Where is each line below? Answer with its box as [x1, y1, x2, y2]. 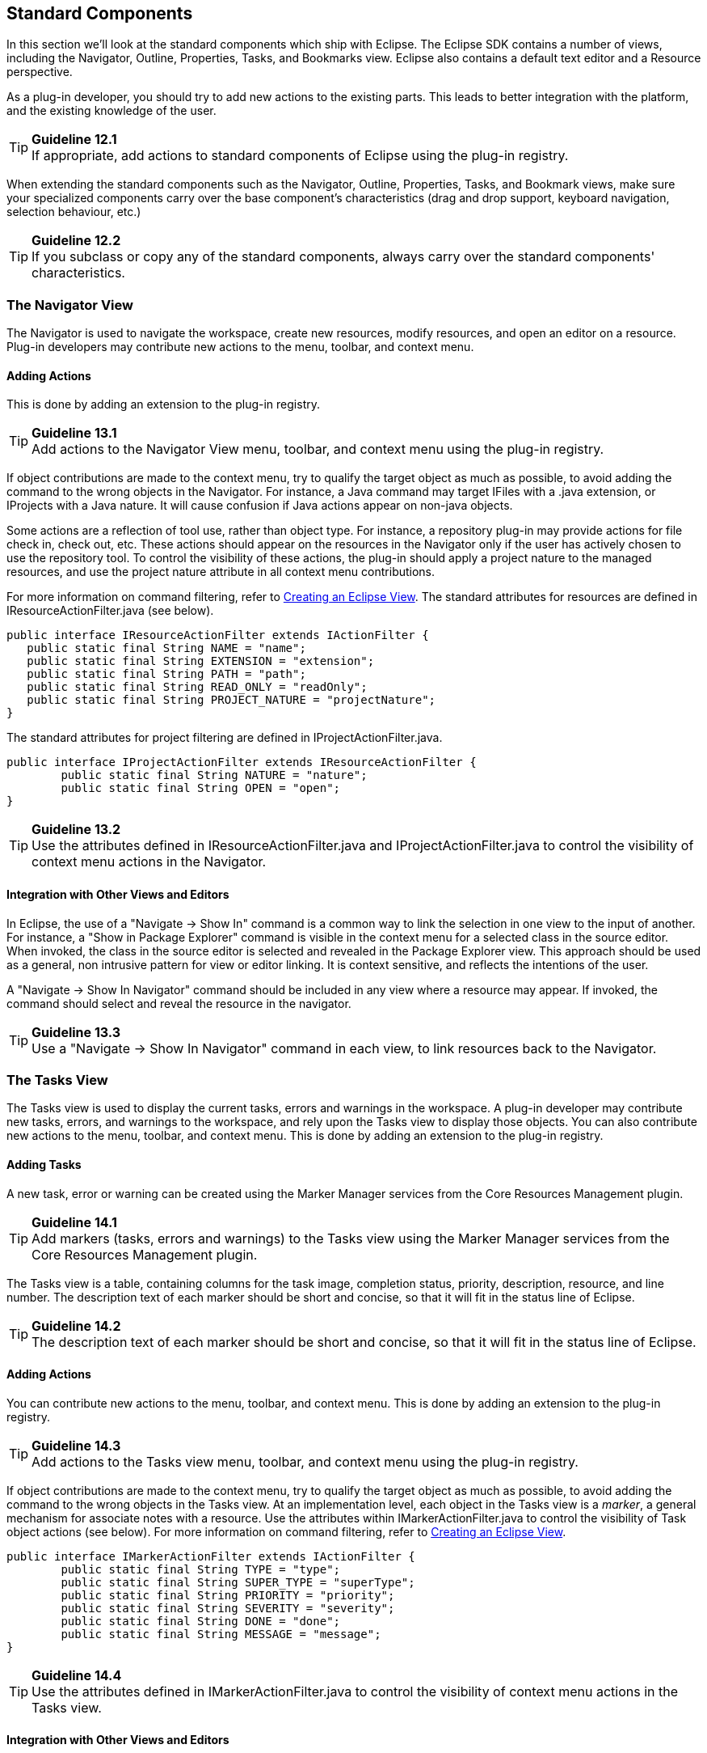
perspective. [6, 65, 73, 79]
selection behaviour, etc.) [6, 205, 141, 219]
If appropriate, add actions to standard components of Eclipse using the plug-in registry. [32, 147, 569, 164]
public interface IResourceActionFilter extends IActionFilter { [6, 629, 429, 642]
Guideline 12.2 [32, 232, 121, 249]
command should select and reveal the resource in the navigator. [6, 996, 351, 1010]
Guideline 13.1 [32, 425, 117, 442]
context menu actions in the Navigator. [32, 853, 267, 870]
